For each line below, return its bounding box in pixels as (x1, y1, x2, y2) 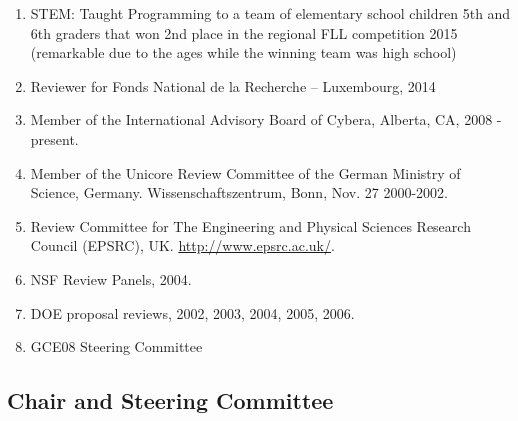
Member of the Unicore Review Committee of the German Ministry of (30, 162, 461, 183)
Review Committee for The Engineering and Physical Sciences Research (30, 215, 471, 236)
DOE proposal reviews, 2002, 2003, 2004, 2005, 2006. (30, 302, 355, 323)
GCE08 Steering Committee (30, 336, 203, 357)
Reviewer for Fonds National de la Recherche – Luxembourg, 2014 (30, 75, 436, 96)
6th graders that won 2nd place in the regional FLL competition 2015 (30, 22, 458, 43)
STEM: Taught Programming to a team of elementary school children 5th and (30, 3, 511, 23)
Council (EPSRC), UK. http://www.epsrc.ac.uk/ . (30, 235, 335, 256)
